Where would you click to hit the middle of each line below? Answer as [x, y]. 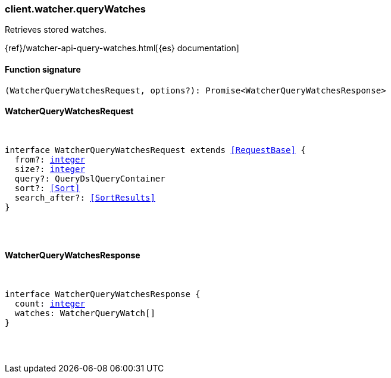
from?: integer [50, 159]
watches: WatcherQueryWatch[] [85, 313]
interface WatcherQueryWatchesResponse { [103, 294]
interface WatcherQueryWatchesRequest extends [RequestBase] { [155, 150]
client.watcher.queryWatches [75, 9]
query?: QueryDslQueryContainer [90, 178]
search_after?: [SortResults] [85, 197]
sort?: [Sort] [47, 188]
